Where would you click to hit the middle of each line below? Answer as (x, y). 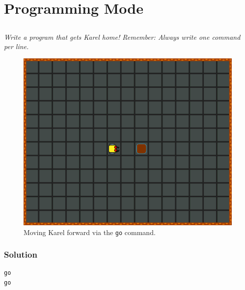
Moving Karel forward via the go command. (90, 232)
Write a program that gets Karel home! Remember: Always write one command (122, 37)
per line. (16, 46)
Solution (21, 254)
